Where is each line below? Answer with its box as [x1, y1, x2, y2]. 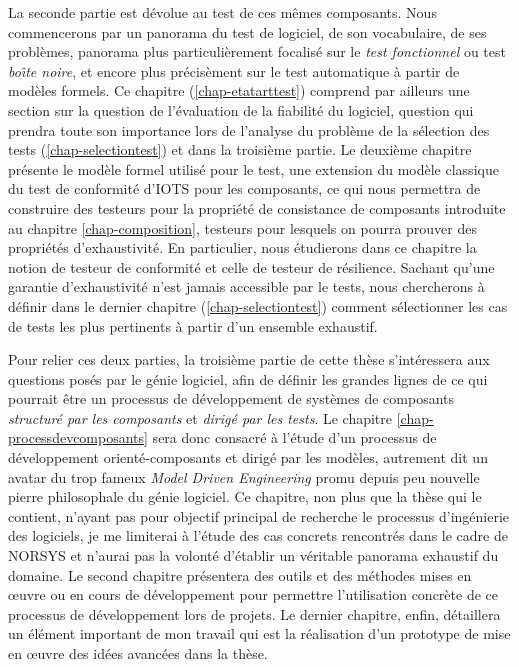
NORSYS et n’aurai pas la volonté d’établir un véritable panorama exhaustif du [8, 545, 499, 566]
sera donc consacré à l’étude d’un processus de [152, 427, 437, 448]
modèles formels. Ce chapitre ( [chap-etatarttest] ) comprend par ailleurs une [8, 80, 470, 101]
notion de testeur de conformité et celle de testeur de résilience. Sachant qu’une [8, 256, 495, 277]
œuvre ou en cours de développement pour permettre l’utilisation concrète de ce [8, 584, 498, 605]
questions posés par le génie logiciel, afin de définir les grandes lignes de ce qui [8, 368, 488, 389]
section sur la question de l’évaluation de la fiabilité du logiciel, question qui [8, 99, 474, 120]
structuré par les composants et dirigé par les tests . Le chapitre [8, 407, 393, 428]
